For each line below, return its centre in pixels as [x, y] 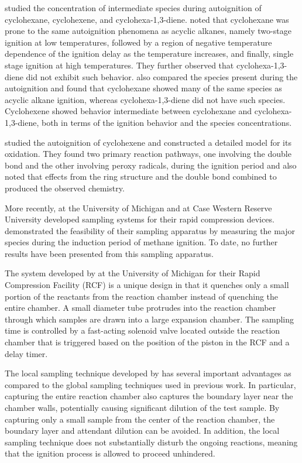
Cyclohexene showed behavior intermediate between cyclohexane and [128, 111]
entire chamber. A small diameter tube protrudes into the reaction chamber [140, 308]
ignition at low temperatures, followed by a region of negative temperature [138, 42]
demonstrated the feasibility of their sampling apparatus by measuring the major [150, 230]
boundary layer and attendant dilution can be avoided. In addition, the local [142, 431]
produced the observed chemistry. [65, 188]
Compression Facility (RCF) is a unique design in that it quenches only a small [147, 285]
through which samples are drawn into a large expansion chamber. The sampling [150, 319]
